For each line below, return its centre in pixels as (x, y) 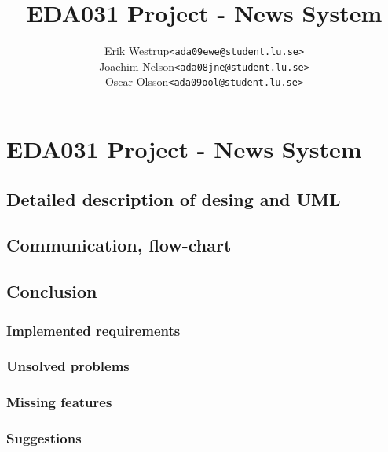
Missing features (59, 402)
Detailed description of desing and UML (174, 198)
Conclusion (52, 291)
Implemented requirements (93, 330)
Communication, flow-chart (119, 245)
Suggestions (44, 438)
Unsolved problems (68, 366)
